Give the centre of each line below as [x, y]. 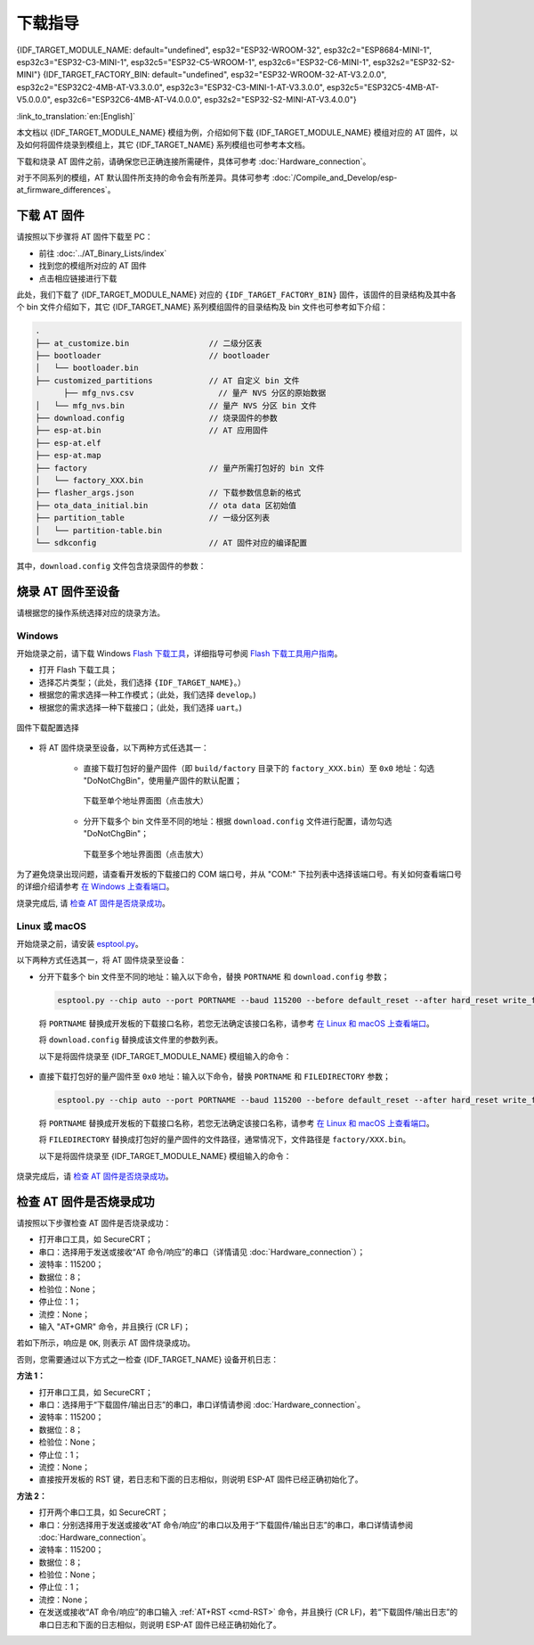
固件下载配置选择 [48, 728]
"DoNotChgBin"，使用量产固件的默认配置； [162, 781]
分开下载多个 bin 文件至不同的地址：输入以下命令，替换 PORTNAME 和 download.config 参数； [214, 976]
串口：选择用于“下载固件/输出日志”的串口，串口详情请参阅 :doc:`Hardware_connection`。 [202, 1405]
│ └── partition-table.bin [99, 530]
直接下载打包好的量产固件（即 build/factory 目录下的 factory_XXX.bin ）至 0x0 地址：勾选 [259, 768]
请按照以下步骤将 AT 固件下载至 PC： [85, 237]
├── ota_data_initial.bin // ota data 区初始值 [166, 505]
